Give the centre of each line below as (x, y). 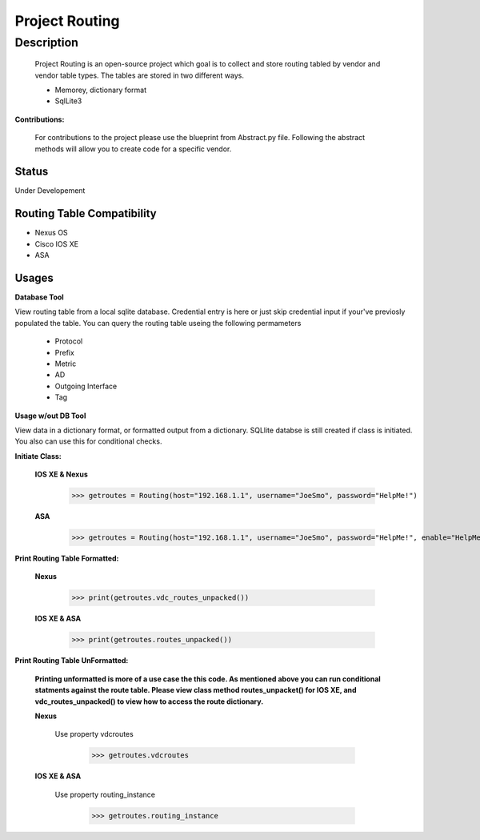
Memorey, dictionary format (101, 90)
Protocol (69, 341)
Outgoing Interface (86, 386)
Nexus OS (51, 233)
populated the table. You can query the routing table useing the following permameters (158, 323)
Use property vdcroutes (94, 734)
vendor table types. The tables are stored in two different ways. (139, 75)
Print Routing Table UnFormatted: (72, 661)
